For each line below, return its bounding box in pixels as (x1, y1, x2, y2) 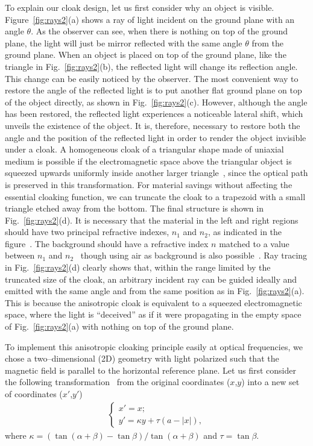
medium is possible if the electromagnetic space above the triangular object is (5, 154, 292, 167)
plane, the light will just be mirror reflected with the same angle (5, 36, 242, 49)
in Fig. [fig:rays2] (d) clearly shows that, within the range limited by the (5, 261, 271, 274)
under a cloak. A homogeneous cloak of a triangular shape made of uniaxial (5, 143, 284, 155)
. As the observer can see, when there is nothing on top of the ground (31, 25, 288, 37)
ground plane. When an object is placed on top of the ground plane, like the (5, 48, 286, 61)
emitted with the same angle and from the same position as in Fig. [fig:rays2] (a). (5, 284, 305, 297)
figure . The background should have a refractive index (5, 237, 209, 250)
